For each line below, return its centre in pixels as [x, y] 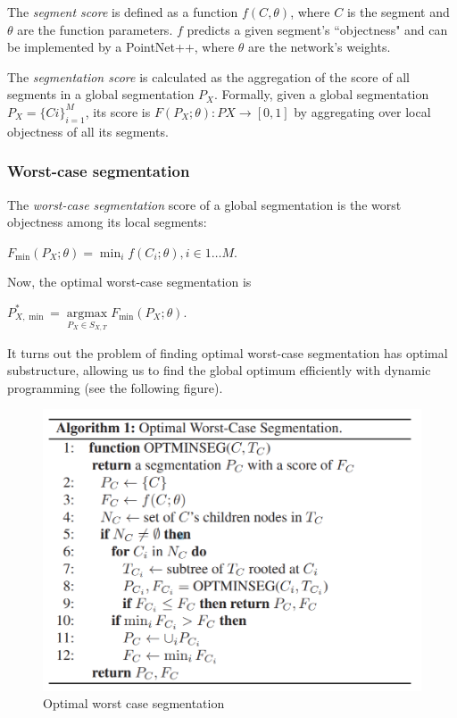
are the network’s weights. [320, 47]
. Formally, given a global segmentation [322, 94]
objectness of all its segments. [88, 131]
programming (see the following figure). [115, 387]
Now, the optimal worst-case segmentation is [129, 282]
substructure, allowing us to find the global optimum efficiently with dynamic [219, 370]
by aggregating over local [362, 111]
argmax [87, 313]
